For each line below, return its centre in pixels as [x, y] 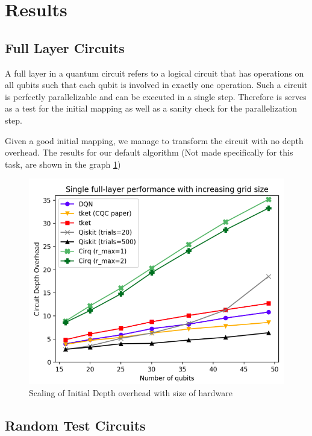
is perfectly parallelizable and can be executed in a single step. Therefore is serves [156, 96]
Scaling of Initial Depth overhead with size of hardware [131, 392]
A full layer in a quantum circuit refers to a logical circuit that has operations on [154, 73]
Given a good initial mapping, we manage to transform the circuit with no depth [154, 140]
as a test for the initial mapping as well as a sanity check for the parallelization [151, 108]
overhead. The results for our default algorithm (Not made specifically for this [149, 152]
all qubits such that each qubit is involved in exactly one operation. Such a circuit [156, 85]
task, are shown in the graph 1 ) [63, 164]
